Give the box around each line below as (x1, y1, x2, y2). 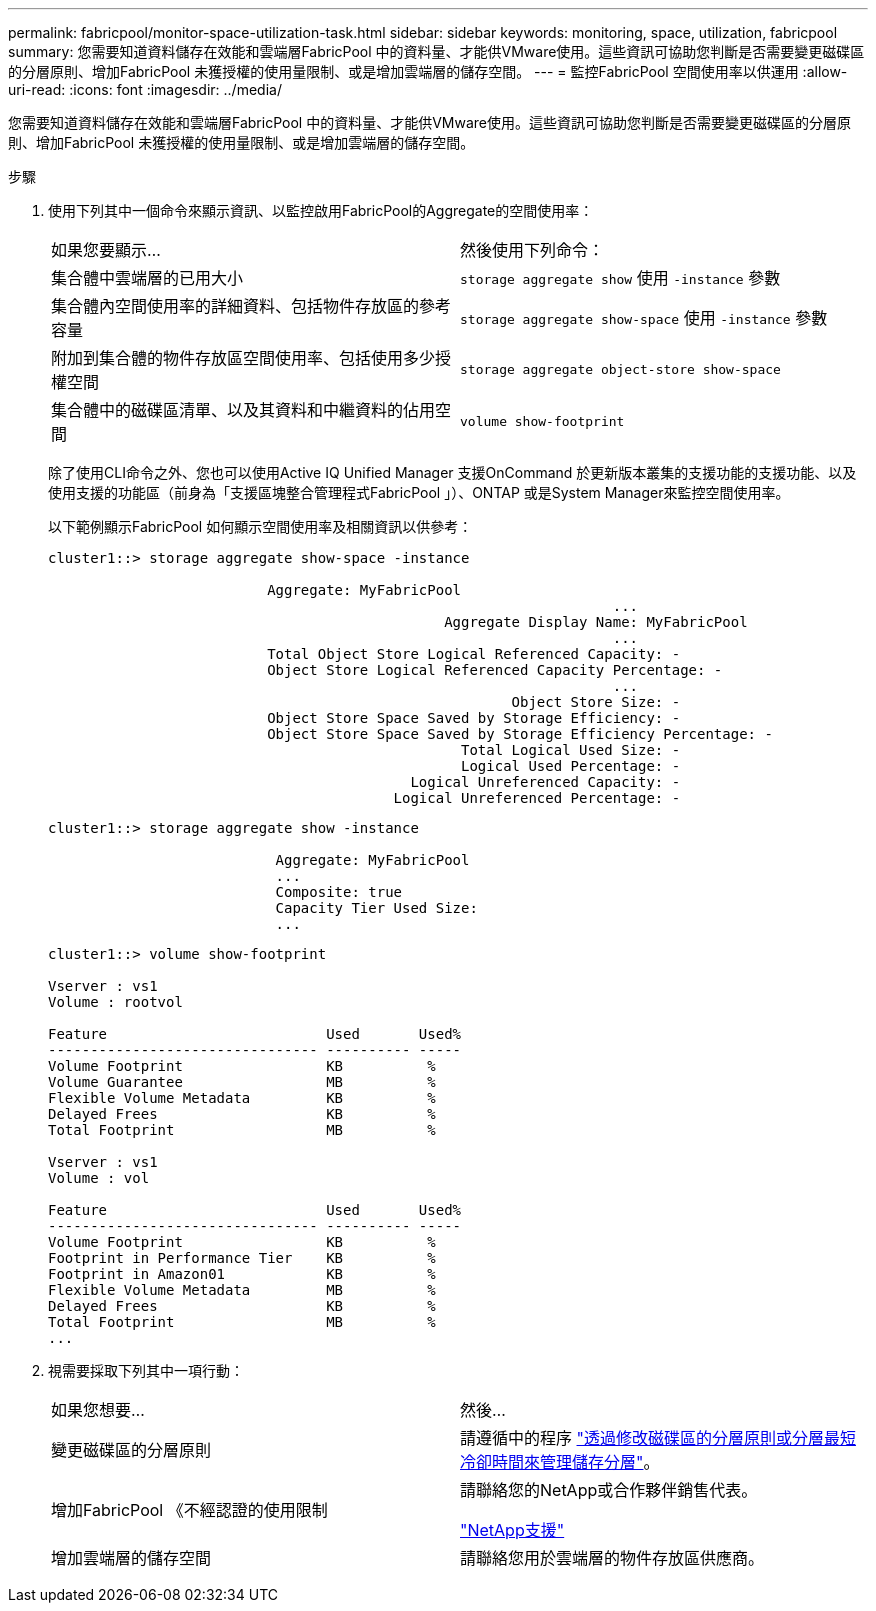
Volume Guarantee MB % (48, 1074, 436, 1090)
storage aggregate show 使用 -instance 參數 (460, 268, 781, 288)
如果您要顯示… (51, 240, 161, 260)
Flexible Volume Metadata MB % (48, 1282, 436, 1298)
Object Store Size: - (511, 694, 681, 710)
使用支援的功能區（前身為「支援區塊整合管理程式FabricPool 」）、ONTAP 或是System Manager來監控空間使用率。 (48, 484, 790, 501)
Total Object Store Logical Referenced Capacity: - (267, 646, 681, 662)
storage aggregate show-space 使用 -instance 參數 (460, 308, 828, 328)
